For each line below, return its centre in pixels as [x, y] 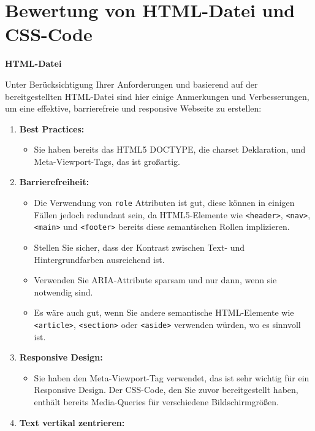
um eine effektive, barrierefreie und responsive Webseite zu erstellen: [133, 108]
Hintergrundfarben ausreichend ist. [99, 259]
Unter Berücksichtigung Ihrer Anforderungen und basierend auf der [131, 84]
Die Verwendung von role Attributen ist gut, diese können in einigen [164, 203]
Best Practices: [52, 128]
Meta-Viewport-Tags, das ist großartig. [107, 161]
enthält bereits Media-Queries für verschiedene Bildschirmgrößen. [156, 402]
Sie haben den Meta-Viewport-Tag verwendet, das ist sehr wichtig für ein [172, 377]
